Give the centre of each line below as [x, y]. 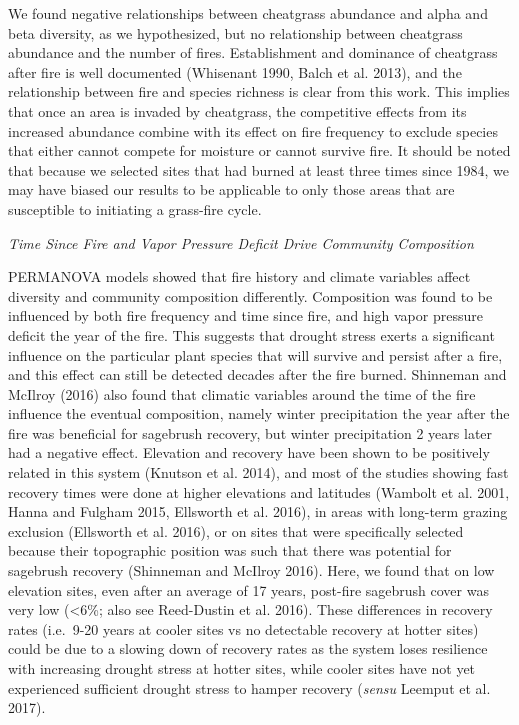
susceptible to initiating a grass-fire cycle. [135, 208]
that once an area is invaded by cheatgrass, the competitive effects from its [237, 110]
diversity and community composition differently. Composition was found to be [250, 295]
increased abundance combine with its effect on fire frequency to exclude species [253, 130]
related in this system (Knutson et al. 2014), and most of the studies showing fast [258, 472]
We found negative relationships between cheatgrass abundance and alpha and [248, 13]
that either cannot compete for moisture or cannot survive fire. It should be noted [259, 150]
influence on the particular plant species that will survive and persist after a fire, [255, 354]
